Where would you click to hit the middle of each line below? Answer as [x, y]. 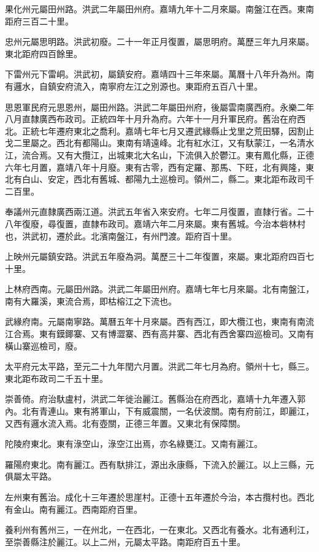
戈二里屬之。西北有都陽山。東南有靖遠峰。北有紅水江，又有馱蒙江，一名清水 [159, 143]
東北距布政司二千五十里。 [56, 378]
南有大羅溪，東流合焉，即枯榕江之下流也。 [91, 301]
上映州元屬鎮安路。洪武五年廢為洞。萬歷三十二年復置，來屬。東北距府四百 [155, 256]
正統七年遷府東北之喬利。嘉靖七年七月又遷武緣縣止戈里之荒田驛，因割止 [168, 130]
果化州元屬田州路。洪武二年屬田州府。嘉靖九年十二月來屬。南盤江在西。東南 [159, 9]
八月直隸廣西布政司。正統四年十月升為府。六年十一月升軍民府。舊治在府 [151, 119]
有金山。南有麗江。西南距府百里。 [74, 509]
